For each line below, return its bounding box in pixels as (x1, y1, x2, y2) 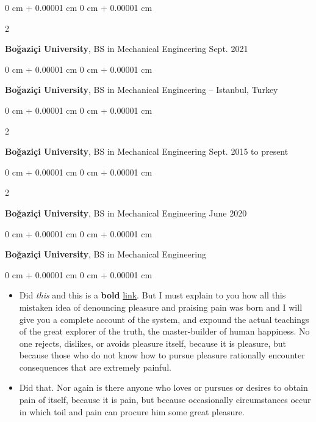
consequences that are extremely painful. (19, 360, 171, 373)
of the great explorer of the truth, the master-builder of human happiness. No (19, 325, 310, 338)
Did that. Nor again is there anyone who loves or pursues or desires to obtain (19, 381, 308, 394)
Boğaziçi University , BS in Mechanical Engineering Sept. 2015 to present (5, 145, 289, 158)
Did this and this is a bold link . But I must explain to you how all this (19, 289, 286, 302)
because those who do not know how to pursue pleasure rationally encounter (19, 349, 305, 361)
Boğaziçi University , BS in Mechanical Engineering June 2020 (5, 206, 247, 219)
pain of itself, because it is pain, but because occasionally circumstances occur (19, 393, 311, 406)
